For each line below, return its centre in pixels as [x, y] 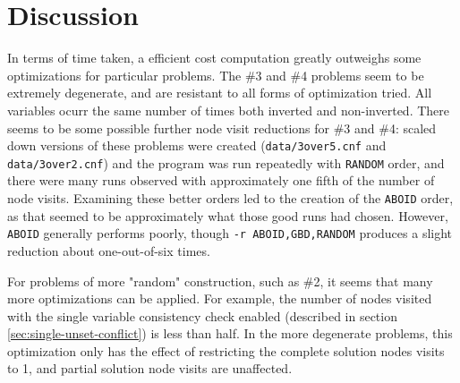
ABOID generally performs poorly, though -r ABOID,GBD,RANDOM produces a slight [230, 233]
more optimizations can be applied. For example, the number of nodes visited [220, 298]
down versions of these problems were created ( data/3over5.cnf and [197, 145]
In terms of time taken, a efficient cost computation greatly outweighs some [214, 58]
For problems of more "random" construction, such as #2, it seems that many [220, 281]
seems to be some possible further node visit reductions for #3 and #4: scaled [222, 128]
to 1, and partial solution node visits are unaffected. [150, 368]
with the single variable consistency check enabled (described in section [202, 315]
